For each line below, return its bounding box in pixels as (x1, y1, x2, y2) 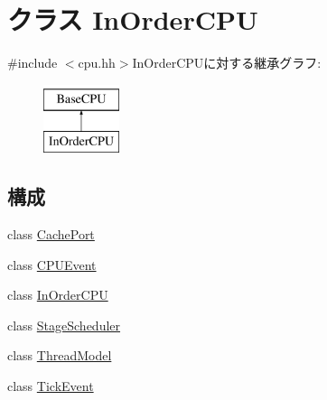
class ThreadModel (7, 346, 112, 365)
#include (7, 53, 58, 72)
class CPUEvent (7, 255, 97, 274)
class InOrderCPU (7, 285, 108, 304)
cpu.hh (78, 53, 116, 72)
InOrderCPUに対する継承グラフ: (132, 53, 322, 72)
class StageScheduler (7, 315, 121, 334)
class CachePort (7, 225, 95, 244)
